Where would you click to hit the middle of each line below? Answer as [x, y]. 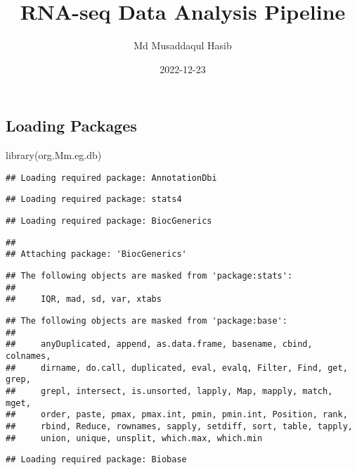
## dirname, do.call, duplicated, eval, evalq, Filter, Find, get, [177, 368]
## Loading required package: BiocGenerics [109, 221]
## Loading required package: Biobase [96, 460]
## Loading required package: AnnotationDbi [111, 178]
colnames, [28, 356]
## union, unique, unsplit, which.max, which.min [134, 438]
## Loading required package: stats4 [94, 199]
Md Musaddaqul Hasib [183, 45]
